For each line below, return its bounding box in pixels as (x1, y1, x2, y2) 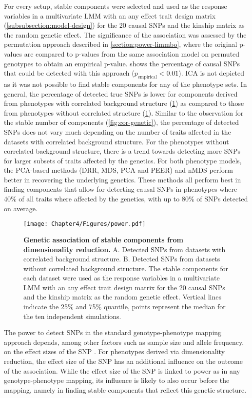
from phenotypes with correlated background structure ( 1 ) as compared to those (4, 98, 244, 108)
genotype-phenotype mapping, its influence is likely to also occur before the (4, 375, 230, 385)
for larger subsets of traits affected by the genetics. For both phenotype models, (4, 155, 242, 165)
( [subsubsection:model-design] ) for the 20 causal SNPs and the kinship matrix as (4, 20, 245, 30)
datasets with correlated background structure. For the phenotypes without (4, 136, 229, 146)
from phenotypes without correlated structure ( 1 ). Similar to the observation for (4, 107, 244, 118)
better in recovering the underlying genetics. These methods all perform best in (4, 174, 241, 184)
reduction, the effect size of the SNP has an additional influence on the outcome (4, 356, 243, 366)
